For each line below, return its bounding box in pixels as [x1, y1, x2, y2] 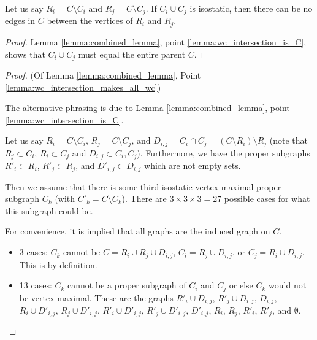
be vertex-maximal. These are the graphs [19, 291, 174, 304]
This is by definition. [19, 258, 97, 271]
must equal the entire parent [78, 47, 186, 60]
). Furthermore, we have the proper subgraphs [137, 146, 310, 159]
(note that [269, 134, 308, 147]
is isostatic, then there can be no [189, 2, 313, 14]
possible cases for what [224, 192, 310, 205]
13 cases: [19, 279, 52, 292]
